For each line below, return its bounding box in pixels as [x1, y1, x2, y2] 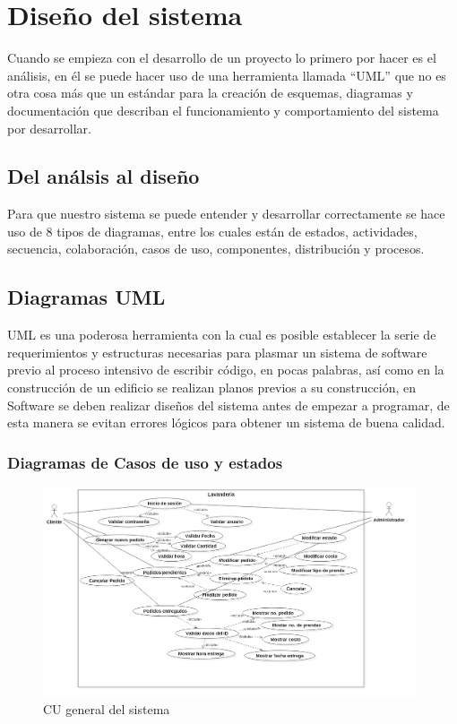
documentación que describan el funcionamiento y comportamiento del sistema [7, 100, 439, 119]
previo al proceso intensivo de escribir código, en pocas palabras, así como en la [7, 360, 444, 379]
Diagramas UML [7, 283, 166, 311]
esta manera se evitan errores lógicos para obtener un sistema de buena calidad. [7, 413, 445, 432]
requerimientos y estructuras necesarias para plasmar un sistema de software [7, 342, 427, 361]
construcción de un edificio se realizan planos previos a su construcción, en [7, 378, 416, 397]
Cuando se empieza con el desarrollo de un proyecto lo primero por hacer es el [7, 48, 436, 67]
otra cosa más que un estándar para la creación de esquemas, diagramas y [7, 83, 413, 102]
